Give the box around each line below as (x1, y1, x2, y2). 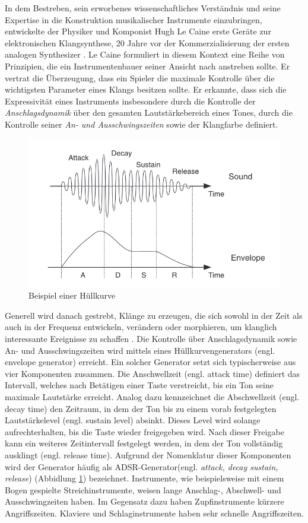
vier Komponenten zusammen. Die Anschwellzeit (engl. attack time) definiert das (5, 367, 300, 379)
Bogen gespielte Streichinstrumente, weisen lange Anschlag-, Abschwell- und (5, 483, 281, 496)
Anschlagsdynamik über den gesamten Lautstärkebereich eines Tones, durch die (5, 106, 293, 119)
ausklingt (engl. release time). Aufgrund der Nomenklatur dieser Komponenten (5, 449, 291, 461)
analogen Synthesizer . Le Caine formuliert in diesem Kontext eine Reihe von (5, 48, 285, 61)
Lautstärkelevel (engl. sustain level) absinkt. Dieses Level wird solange (5, 414, 261, 426)
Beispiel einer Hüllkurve (28, 289, 116, 302)
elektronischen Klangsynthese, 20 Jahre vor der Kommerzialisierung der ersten (5, 36, 290, 49)
